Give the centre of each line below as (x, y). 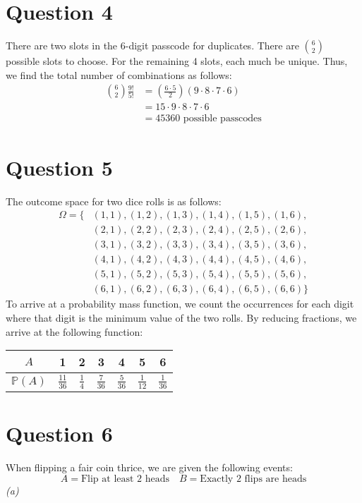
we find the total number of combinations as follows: (119, 74)
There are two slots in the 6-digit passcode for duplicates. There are (152, 46)
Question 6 (59, 434)
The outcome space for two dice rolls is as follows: (114, 201)
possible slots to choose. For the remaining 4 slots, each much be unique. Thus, (177, 61)
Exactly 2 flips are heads (253, 479)
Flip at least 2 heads (125, 479)
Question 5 (59, 167)
